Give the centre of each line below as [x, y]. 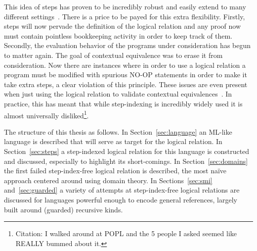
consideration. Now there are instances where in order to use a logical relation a [125, 65]
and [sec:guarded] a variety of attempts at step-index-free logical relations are [122, 190]
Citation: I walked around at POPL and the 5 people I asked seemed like [126, 233]
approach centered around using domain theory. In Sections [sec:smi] [108, 180]
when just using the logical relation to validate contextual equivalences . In [118, 94]
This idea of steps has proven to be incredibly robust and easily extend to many [125, 6]
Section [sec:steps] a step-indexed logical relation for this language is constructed [127, 151]
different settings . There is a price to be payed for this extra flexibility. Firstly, [125, 16]
